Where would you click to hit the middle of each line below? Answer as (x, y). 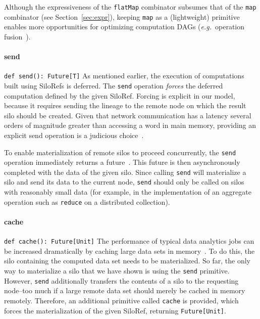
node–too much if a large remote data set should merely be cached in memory (125, 290)
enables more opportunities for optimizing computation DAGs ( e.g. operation (124, 27)
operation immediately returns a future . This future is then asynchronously (122, 162)
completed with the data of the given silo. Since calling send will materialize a (125, 172)
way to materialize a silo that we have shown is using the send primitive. (117, 271)
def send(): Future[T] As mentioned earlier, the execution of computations (124, 76)
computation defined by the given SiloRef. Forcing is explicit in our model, (120, 95)
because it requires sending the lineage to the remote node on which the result (125, 105)
